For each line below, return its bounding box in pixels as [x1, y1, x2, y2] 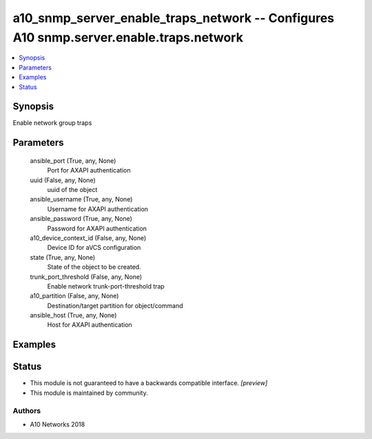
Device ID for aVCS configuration [47, 244, 141, 252]
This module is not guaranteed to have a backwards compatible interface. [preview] [30, 379, 268, 387]
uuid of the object [47, 186, 98, 193]
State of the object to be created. [47, 263, 141, 271]
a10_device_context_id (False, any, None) [30, 233, 147, 242]
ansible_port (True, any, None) [30, 156, 116, 165]
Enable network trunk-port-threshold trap [47, 282, 165, 290]
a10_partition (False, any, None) [30, 292, 119, 300]
